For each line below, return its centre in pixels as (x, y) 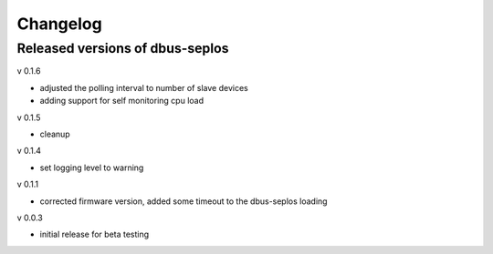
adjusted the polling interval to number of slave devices (144, 87)
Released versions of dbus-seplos (123, 48)
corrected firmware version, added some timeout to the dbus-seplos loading (184, 201)
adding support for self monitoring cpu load (122, 101)
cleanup (55, 134)
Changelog (59, 24)
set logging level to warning (92, 168)
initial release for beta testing (94, 234)
